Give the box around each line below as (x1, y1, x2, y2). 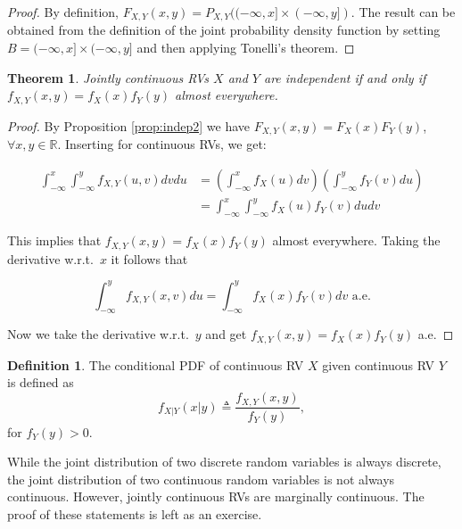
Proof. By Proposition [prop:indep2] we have (7, 116, 250, 135)
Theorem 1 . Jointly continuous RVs (7, 68, 210, 87)
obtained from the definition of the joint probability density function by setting (7, 21, 441, 39)
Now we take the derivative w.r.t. (7, 325, 189, 343)
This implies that (7, 231, 102, 250)
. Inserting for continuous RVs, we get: (57, 135, 267, 153)
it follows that (111, 249, 188, 268)
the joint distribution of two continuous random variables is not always (7, 469, 395, 488)
